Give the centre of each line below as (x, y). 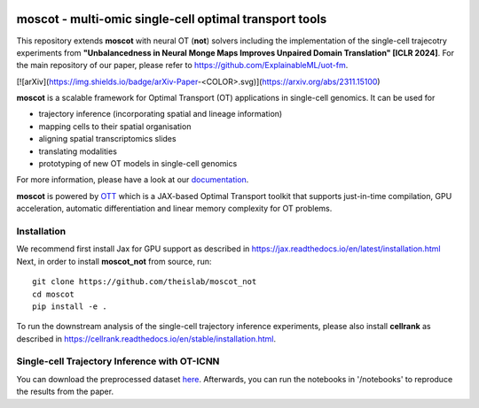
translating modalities (78, 151)
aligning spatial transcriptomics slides (107, 139)
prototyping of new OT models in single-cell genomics (138, 164)
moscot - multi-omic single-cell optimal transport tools (172, 19)
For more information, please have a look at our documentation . (133, 180)
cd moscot (53, 294)
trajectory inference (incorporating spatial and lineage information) (161, 114)
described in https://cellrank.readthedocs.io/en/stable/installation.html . (146, 339)
